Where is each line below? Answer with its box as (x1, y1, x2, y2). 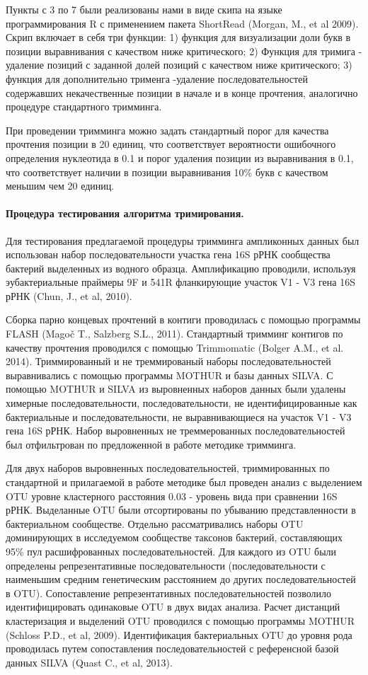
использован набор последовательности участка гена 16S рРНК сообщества (6, 247, 330, 262)
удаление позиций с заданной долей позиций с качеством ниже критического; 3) (6, 57, 352, 72)
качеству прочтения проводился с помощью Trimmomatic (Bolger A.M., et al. (6, 340, 344, 354)
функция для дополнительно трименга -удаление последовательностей (6, 71, 308, 86)
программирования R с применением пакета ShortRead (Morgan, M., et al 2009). (6, 16, 359, 30)
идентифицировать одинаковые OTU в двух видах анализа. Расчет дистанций (6, 599, 340, 614)
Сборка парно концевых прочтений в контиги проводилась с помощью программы (6, 312, 361, 327)
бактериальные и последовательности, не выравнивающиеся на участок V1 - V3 (6, 409, 352, 424)
